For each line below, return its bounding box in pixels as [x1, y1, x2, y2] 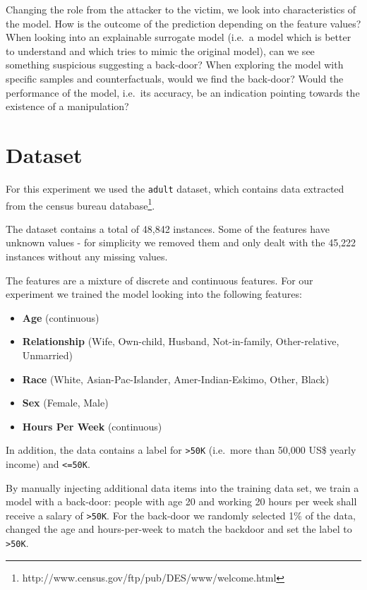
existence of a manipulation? [6, 99, 129, 114]
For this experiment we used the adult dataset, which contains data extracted [6, 181, 344, 195]
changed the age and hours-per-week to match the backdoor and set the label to [6, 522, 352, 536]
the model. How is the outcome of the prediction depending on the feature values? [6, 16, 361, 30]
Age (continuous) [22, 310, 100, 325]
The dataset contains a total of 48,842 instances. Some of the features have [6, 221, 330, 236]
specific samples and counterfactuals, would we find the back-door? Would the [6, 71, 344, 85]
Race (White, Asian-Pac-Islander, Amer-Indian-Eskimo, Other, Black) [22, 371, 330, 386]
